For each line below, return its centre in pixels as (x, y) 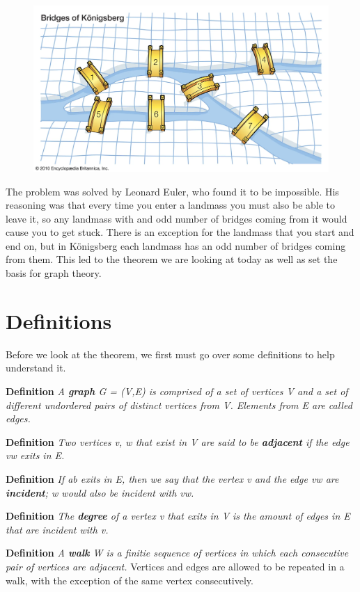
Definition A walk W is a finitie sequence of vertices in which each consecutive (177, 553)
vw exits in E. (35, 455)
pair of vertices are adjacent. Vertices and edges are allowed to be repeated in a (175, 566)
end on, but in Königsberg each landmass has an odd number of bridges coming (176, 245)
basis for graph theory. (54, 273)
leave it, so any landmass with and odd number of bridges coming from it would (177, 218)
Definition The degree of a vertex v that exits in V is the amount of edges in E (178, 516)
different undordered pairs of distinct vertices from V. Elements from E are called (179, 405)
